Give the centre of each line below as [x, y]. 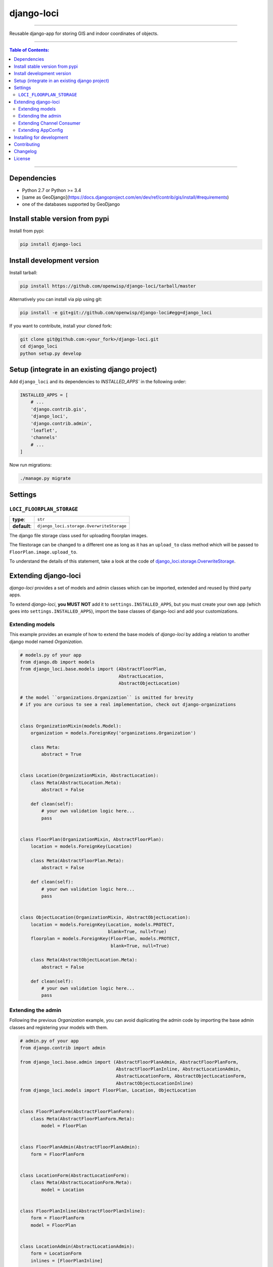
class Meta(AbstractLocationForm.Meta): [81, 1183]
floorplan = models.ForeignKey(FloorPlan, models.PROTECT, [105, 939]
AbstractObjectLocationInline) [155, 1083]
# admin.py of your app [50, 1041]
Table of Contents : [29, 50]
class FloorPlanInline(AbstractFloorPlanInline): [83, 1211]
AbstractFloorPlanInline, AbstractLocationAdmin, [179, 1069]
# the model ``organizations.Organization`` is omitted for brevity [107, 698]
